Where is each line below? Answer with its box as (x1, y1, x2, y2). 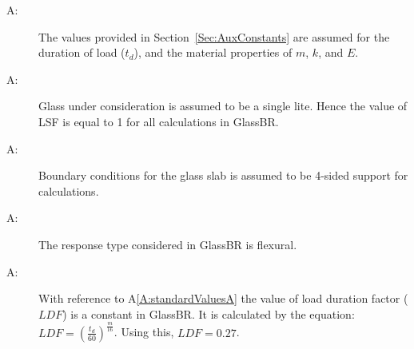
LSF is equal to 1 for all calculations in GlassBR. (38, 113, 279, 129)
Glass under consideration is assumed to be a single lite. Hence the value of (38, 97, 408, 114)
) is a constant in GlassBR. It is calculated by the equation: (62, 305, 355, 322)
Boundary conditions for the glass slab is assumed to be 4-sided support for (38, 167, 408, 184)
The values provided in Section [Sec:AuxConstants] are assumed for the (38, 28, 390, 45)
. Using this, (113, 323, 174, 340)
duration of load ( (38, 44, 125, 61)
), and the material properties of (133, 44, 293, 61)
